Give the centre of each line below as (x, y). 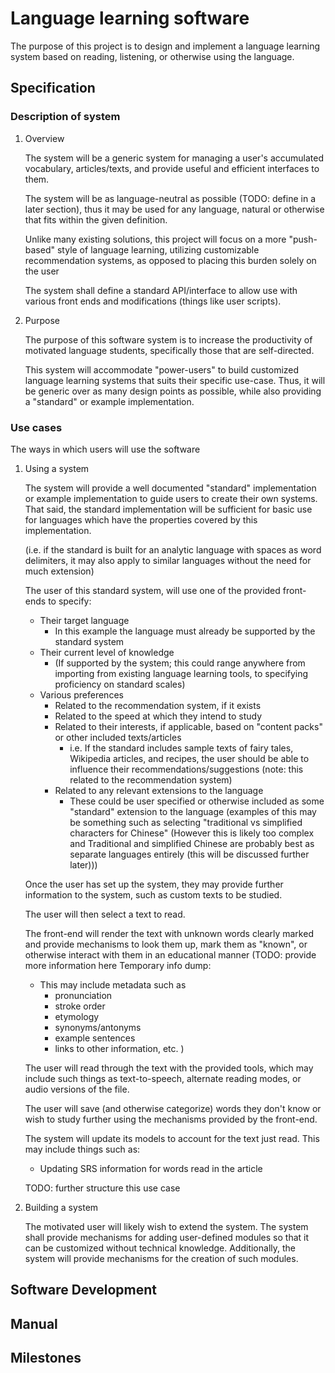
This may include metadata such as (113, 984)
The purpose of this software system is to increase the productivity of (168, 339)
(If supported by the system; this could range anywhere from (180, 663)
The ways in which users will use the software (105, 449)
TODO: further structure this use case (102, 1188)
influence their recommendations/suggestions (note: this (186, 769)
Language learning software (130, 18)
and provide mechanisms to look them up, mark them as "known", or (166, 944)
